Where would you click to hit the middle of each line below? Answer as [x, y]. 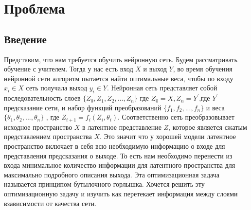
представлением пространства [48, 136]
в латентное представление [122, 127]
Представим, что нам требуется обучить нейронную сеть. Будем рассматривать [121, 59]
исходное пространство [38, 127]
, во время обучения [203, 69]
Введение [25, 39]
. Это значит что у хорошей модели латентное [168, 136]
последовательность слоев [42, 98]
